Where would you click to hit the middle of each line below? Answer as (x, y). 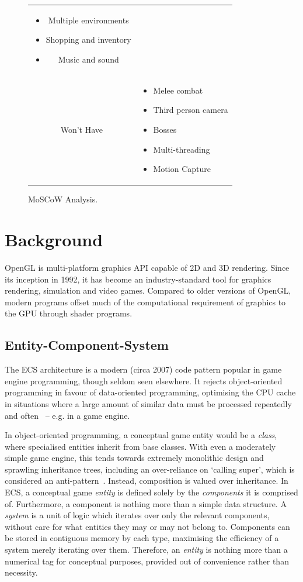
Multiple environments (88, 20)
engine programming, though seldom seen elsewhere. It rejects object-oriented (144, 380)
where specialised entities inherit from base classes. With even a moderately (140, 446)
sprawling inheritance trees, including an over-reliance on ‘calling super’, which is (150, 469)
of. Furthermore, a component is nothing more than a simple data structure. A (146, 503)
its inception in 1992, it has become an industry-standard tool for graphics (138, 279)
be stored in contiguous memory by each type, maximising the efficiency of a (142, 538)
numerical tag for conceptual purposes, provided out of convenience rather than (147, 561)
